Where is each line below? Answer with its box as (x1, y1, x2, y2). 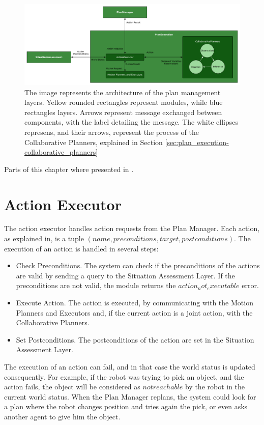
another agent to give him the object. (4, 411, 121, 421)
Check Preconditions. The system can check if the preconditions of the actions (16, 260, 260, 271)
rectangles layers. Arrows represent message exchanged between (24, 106, 222, 117)
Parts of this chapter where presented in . (4, 163, 134, 174)
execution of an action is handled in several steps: (4, 243, 159, 253)
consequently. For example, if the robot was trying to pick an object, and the (4, 371, 244, 382)
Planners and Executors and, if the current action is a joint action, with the (16, 307, 253, 318)
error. (242, 280, 259, 291)
